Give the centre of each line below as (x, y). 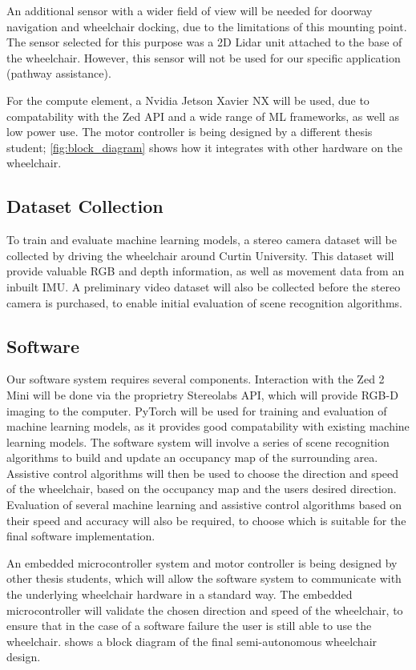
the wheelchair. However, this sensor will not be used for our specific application (204, 57)
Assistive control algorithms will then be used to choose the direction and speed (203, 473)
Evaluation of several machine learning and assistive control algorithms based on (204, 505)
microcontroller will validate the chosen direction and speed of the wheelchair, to (205, 610)
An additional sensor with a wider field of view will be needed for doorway (190, 10)
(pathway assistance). (59, 73)
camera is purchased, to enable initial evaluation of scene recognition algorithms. (204, 302)
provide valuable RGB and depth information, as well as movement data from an (206, 271)
